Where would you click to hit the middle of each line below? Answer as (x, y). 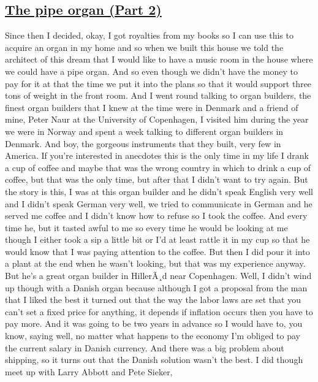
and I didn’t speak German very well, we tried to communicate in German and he (159, 203)
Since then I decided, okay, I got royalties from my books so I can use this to (149, 35)
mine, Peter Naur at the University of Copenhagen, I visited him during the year (157, 119)
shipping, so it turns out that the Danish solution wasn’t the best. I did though (154, 360)
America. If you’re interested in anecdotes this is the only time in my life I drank (157, 155)
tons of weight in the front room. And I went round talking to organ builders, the (158, 95)
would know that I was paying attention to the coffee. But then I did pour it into (157, 251)
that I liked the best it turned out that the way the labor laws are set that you (153, 300)
